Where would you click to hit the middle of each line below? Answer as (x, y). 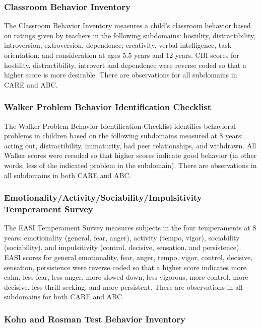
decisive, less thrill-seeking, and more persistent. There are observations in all (123, 286)
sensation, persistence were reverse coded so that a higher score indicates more (125, 267)
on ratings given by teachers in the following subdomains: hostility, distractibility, (130, 35)
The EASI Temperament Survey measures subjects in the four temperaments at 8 (130, 228)
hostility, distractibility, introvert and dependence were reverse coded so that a (125, 65)
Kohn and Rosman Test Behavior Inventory (95, 319)
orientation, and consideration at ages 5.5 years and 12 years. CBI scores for (122, 55)
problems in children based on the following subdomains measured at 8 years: (124, 136)
